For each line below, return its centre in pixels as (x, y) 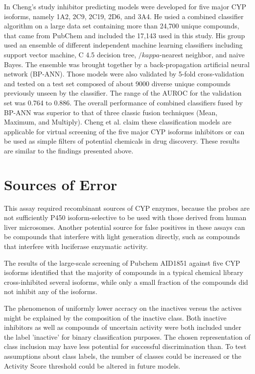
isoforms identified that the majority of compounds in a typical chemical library (124, 272)
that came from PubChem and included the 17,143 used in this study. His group (125, 35)
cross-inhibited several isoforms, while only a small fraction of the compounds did (126, 282)
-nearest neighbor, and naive (202, 54)
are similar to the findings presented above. (69, 150)
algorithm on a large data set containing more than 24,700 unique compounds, (122, 26)
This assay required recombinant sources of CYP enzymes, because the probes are (127, 208)
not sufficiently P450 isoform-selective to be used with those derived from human (125, 217)
